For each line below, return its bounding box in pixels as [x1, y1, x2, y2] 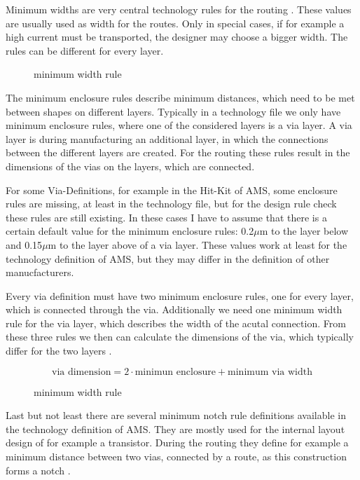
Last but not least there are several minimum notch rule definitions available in [6, 408, 346, 423]
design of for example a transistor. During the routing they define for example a [6, 435, 349, 450]
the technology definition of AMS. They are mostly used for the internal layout [6, 421, 345, 436]
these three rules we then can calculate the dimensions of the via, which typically [6, 329, 354, 344]
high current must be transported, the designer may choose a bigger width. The [6, 29, 348, 44]
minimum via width [228, 366, 312, 377]
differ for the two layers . [6, 343, 112, 358]
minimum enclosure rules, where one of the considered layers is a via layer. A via [6, 118, 352, 132]
